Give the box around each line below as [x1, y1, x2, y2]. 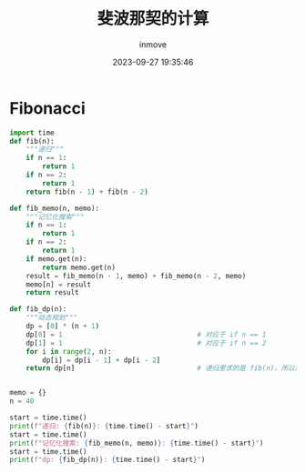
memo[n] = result [25, 279, 92, 289]
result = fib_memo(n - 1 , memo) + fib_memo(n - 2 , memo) [25, 271, 247, 280]
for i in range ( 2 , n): [25, 347, 112, 356]
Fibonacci [9, 97, 87, 118]
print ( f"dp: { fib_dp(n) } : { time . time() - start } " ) [9, 456, 206, 465]
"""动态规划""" [25, 313, 78, 323]
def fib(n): [9, 136, 55, 146]
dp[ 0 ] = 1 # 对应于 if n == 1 [25, 329, 267, 339]
